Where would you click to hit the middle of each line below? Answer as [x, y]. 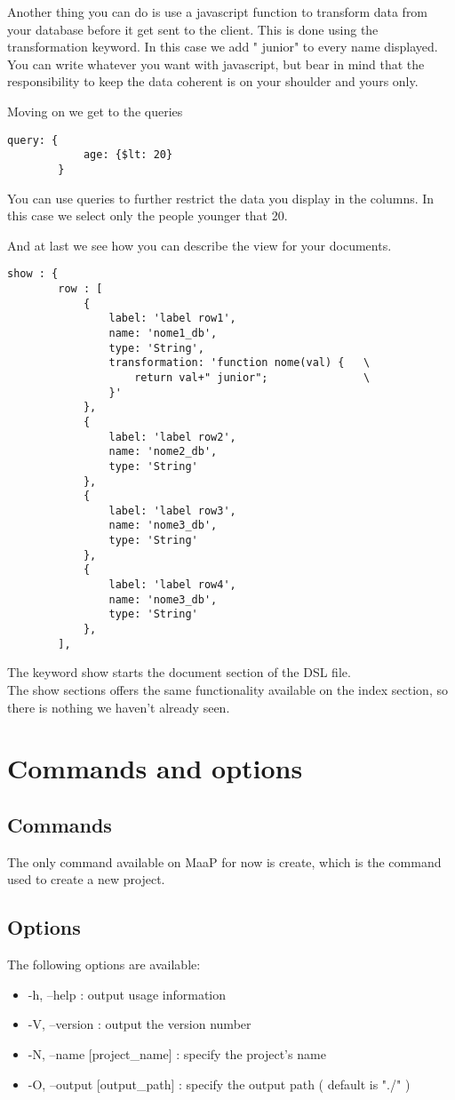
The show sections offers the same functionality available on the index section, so [227, 689]
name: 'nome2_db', [163, 452]
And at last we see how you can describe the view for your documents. [200, 245]
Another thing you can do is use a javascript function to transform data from [218, 12]
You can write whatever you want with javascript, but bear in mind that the [216, 64]
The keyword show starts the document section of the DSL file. [179, 672]
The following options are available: [104, 964]
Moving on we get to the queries [95, 111]
